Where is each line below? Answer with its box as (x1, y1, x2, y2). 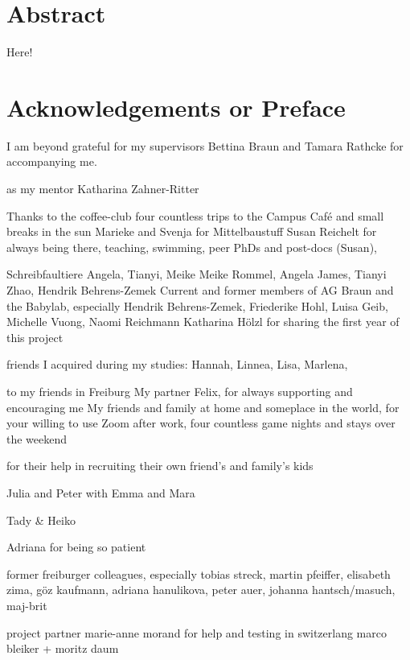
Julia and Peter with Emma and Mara (6, 484, 195, 501)
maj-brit (6, 596, 47, 613)
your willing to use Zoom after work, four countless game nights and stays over (6, 415, 396, 431)
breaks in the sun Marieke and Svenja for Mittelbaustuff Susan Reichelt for (6, 223, 377, 240)
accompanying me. (6, 153, 97, 170)
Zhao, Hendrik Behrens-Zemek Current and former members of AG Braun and (6, 282, 394, 298)
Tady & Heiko (6, 511, 76, 528)
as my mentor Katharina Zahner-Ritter (6, 180, 199, 197)
